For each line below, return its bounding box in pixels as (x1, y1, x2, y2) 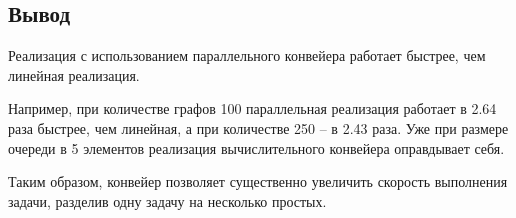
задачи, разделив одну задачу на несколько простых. (8, 190, 327, 211)
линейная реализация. (8, 64, 140, 85)
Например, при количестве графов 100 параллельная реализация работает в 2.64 (8, 98, 497, 119)
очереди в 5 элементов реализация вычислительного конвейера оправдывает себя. (8, 137, 505, 158)
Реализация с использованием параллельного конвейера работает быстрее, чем (8, 45, 486, 66)
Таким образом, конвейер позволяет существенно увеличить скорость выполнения (8, 171, 508, 192)
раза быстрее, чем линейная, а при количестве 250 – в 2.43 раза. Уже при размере (8, 117, 509, 138)
